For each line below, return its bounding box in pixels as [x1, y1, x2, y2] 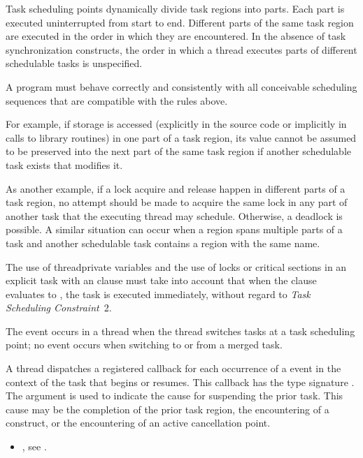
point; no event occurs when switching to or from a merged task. [6, 337, 283, 352]
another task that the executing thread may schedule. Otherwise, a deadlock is [6, 208, 343, 223]
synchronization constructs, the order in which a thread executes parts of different [6, 42, 357, 57]
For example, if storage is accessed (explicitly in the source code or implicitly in [6, 117, 347, 131]
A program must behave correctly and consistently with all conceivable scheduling [6, 79, 357, 94]
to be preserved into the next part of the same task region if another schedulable [6, 144, 351, 158]
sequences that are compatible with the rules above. [6, 93, 228, 108]
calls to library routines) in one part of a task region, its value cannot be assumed [6, 130, 357, 145]
